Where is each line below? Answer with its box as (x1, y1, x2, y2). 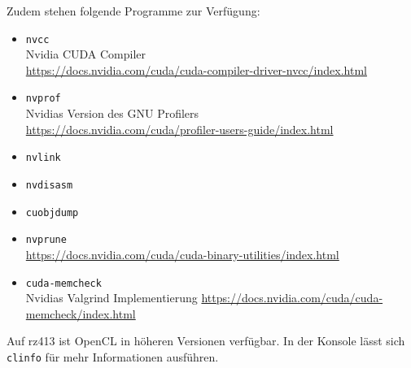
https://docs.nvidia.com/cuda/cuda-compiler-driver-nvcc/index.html (25, 61, 367, 78)
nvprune (25, 234, 67, 246)
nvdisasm (25, 179, 73, 191)
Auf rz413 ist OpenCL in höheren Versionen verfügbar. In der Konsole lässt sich (7, 332, 405, 349)
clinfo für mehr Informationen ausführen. (7, 348, 219, 365)
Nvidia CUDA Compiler (25, 45, 146, 63)
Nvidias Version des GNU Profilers (25, 105, 199, 122)
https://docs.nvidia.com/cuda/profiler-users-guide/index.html (25, 120, 334, 137)
